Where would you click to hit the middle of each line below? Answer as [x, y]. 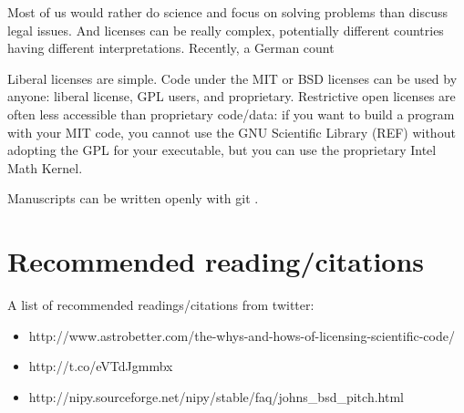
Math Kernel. [45, 167]
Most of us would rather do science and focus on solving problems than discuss [228, 12]
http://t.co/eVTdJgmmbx [101, 366]
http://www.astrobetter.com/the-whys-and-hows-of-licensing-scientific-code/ [242, 335]
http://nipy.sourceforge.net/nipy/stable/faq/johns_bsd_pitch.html [216, 396]
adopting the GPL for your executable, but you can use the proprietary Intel [222, 150]
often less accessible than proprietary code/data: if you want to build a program [231, 114]
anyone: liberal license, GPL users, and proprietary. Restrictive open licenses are [232, 96]
